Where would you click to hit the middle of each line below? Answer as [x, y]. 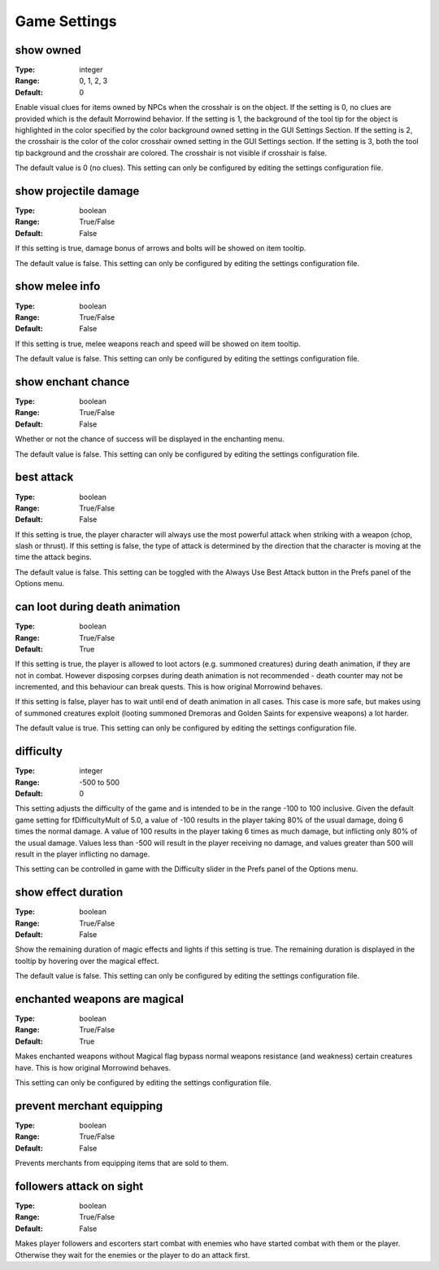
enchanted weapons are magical [100, 998]
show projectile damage [77, 191]
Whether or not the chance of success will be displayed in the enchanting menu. [150, 439]
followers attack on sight [79, 1186]
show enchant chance [72, 381]
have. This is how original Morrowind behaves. [93, 1067]
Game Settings [66, 21]
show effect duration [69, 893]
